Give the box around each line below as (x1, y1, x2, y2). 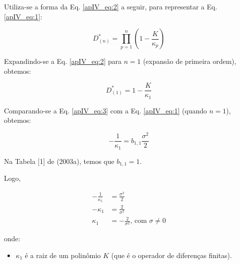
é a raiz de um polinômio (25, 250, 101, 261)
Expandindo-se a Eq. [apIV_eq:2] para (4, 56, 121, 66)
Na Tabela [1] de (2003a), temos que (4, 156, 115, 166)
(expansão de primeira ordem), (143, 56, 237, 66)
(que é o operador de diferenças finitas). (111, 250, 232, 261)
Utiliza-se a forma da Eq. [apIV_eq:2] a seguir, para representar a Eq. (4, 1, 217, 11)
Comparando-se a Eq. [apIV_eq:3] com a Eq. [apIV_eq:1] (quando (4, 105, 207, 115)
